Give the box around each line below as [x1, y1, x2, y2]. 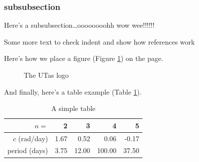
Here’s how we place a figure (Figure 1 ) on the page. [4, 53, 163, 63]
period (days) [7, 145, 48, 156]
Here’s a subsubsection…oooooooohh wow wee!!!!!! [4, 20, 155, 30]
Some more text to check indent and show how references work [4, 36, 195, 47]
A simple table [51, 103, 96, 113]
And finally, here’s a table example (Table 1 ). [4, 86, 142, 97]
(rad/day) [18, 133, 48, 143]
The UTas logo [24, 70, 69, 80]
